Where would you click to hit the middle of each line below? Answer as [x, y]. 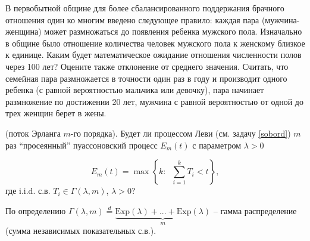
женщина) [24, 31]
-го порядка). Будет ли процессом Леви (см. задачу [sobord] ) [181, 133]
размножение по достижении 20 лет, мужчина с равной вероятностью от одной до [154, 101]
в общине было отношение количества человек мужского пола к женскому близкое [155, 43]
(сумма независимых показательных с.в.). [81, 231]
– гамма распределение [255, 210]
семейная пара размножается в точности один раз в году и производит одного [146, 78]
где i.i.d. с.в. [28, 191]
